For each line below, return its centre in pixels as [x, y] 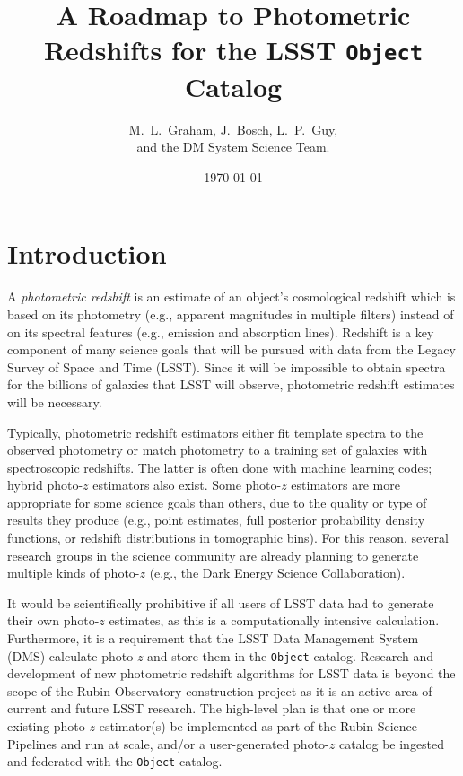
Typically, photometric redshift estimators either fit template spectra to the [215, 432]
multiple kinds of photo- [74, 573]
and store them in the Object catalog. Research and [291, 655]
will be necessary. [55, 401]
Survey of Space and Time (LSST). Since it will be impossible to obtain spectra [227, 366]
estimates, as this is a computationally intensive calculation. [274, 620]
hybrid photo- [45, 485]
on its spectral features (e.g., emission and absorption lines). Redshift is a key [221, 331]
